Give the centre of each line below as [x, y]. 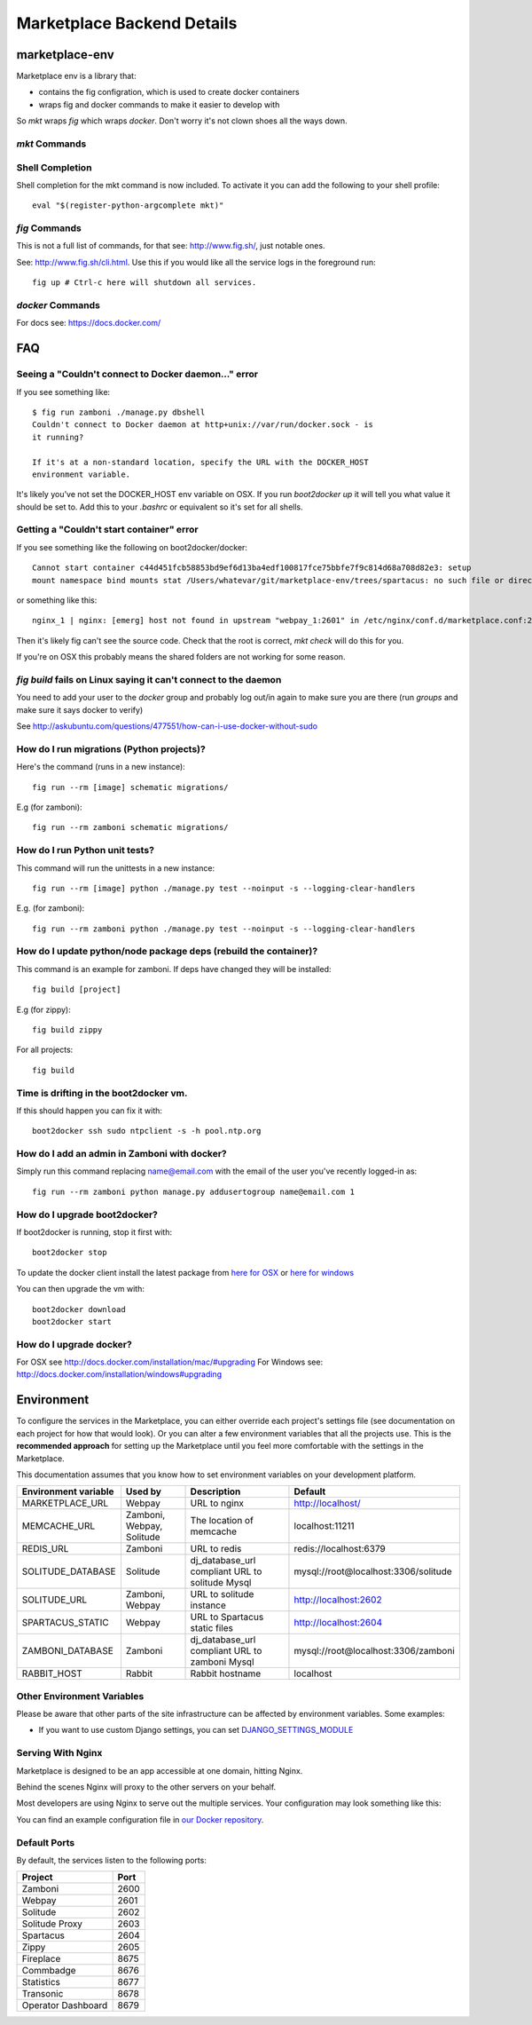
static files [212, 1628]
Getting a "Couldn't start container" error [107, 530]
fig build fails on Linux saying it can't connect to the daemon [149, 679]
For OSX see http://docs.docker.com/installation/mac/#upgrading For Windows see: [170, 1362]
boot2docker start [72, 1321]
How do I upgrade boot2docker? [87, 1214]
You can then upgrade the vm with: [81, 1289]
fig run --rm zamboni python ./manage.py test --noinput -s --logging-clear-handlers [224, 929]
